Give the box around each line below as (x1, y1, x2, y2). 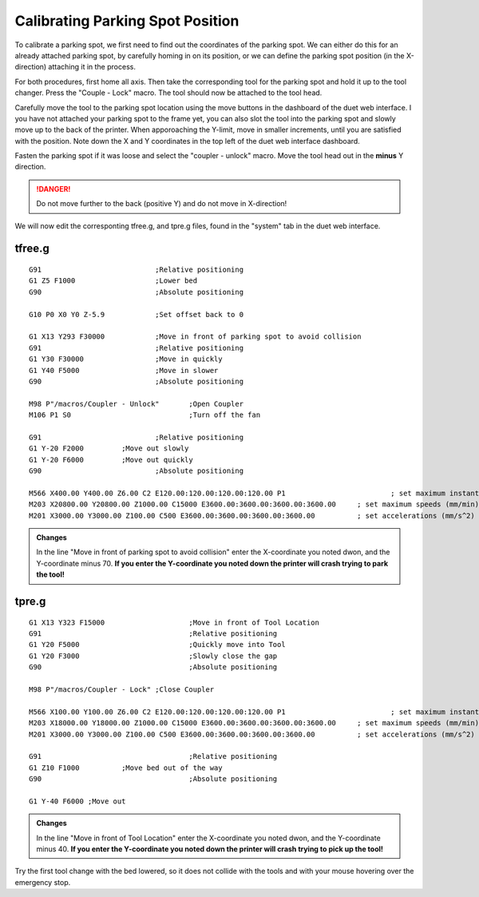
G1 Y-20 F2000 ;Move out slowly (29, 444, 189, 453)
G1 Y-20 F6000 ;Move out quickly (29, 455, 193, 464)
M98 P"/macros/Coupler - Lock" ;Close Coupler (29, 685, 215, 694)
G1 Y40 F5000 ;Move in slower (29, 366, 219, 375)
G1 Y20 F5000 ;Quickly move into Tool (29, 640, 287, 649)
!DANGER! (36, 184, 71, 193)
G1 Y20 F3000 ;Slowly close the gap (29, 651, 278, 661)
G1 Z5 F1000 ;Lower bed (29, 276, 198, 285)
